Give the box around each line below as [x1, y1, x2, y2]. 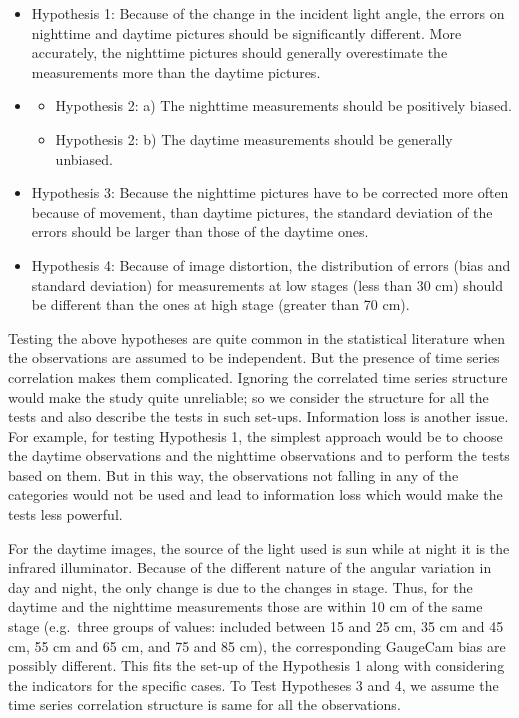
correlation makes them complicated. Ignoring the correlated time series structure [8, 366, 508, 387]
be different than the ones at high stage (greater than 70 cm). [31, 294, 410, 315]
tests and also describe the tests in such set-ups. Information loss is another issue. [8, 406, 509, 427]
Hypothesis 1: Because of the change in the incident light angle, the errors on [31, 3, 505, 23]
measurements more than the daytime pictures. [31, 61, 321, 82]
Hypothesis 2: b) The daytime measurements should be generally [55, 128, 453, 149]
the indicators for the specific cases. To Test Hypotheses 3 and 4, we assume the [8, 674, 499, 695]
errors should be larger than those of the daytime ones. [31, 221, 369, 242]
